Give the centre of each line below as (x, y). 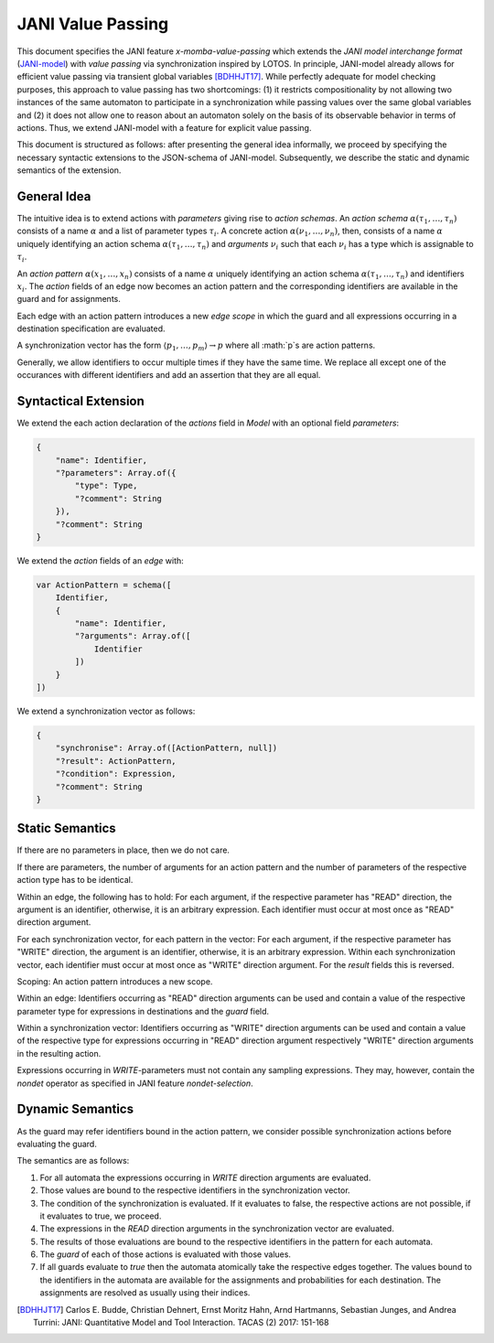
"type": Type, (106, 486)
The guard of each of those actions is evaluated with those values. (166, 1254)
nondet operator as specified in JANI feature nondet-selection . (135, 1083)
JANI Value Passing (93, 24)
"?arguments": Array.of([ (133, 636)
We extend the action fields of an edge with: (101, 560)
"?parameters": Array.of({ (116, 473)
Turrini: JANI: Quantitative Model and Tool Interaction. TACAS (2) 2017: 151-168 (181, 1323)
